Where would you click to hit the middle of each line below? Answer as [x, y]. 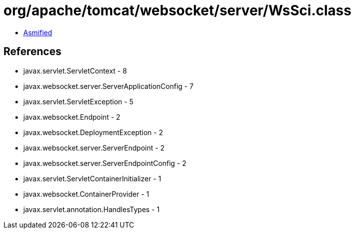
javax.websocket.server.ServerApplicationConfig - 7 [109, 86]
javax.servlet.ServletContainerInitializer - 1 [92, 178]
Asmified [38, 32]
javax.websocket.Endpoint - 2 [72, 117]
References [32, 52]
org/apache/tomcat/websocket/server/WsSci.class [177, 10]
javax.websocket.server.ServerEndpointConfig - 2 [105, 163]
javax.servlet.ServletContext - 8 [75, 71]
